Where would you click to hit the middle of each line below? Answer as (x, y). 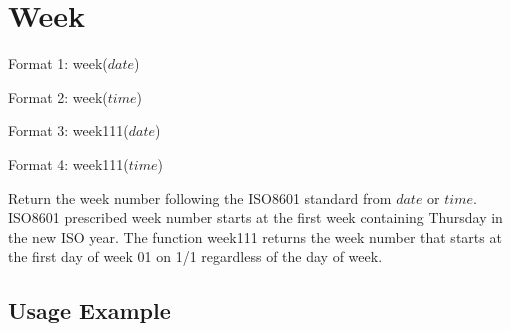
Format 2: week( (58, 96)
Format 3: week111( (68, 130)
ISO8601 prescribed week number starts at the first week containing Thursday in (255, 217)
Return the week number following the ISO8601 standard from (200, 197)
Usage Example (89, 310)
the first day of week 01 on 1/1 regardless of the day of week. (195, 256)
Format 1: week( (58, 63)
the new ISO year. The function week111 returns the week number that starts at (255, 236)
